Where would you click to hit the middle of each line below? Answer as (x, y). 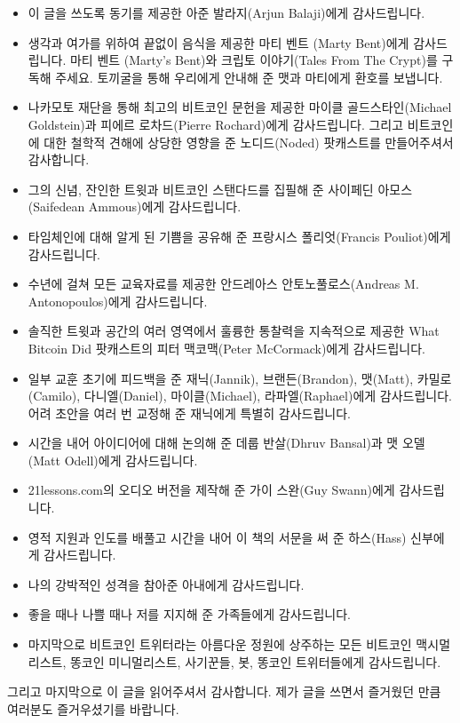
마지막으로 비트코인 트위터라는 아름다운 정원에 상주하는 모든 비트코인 (220, 644)
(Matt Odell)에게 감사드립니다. (113, 460)
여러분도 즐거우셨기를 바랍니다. (93, 708)
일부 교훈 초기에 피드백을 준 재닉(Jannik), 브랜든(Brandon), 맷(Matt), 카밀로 (240, 378)
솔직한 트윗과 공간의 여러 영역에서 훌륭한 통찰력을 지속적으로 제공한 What (234, 331)
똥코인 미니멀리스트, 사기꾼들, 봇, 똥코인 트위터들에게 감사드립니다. (255, 661)
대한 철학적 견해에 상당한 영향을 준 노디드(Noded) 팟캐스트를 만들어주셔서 (249, 142)
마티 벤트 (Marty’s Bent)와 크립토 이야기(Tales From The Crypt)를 (254, 60)
